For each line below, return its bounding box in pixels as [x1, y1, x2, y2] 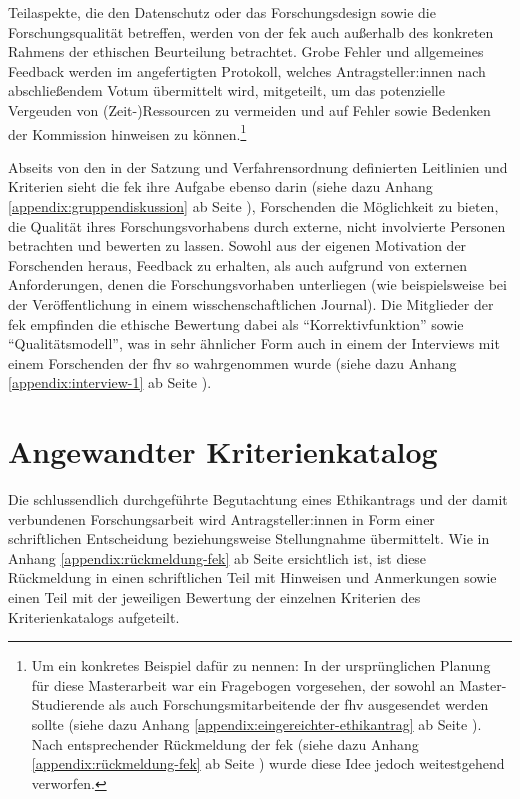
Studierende [31, 694, 105, 715]
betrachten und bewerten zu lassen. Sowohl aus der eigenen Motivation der [8, 235, 467, 256]
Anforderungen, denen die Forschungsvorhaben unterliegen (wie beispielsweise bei [8, 274, 507, 295]
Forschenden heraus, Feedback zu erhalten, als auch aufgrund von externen [8, 254, 467, 275]
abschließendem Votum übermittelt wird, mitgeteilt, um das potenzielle [8, 80, 445, 101]
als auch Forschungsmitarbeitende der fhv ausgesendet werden [108, 694, 489, 715]
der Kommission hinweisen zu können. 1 [8, 120, 247, 144]
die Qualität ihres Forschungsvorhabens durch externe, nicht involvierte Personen [8, 215, 506, 236]
